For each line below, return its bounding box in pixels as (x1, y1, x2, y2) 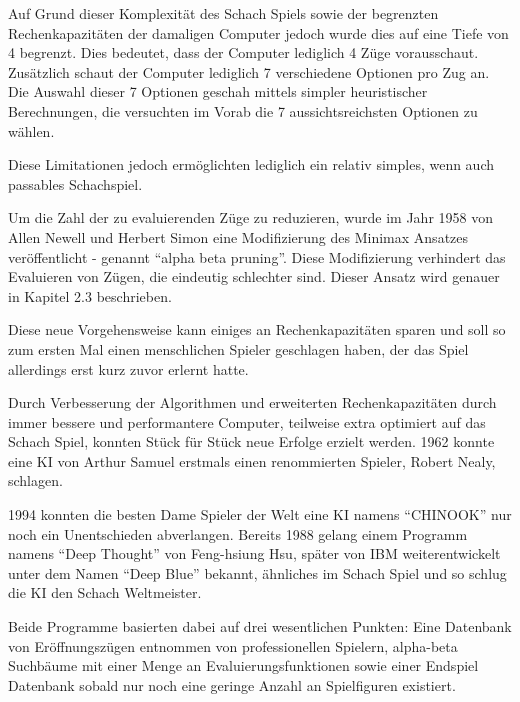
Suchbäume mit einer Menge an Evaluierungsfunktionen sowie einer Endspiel (8, 655, 479, 676)
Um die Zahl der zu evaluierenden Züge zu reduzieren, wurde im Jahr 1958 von (8, 207, 493, 228)
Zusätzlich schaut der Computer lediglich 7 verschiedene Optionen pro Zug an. (8, 61, 490, 82)
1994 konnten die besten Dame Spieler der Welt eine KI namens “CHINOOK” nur (8, 504, 512, 525)
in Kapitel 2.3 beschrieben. (8, 285, 172, 306)
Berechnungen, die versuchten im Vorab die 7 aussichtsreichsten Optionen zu (8, 100, 478, 121)
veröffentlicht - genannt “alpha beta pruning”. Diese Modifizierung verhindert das (8, 246, 506, 267)
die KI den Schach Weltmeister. (8, 582, 202, 603)
